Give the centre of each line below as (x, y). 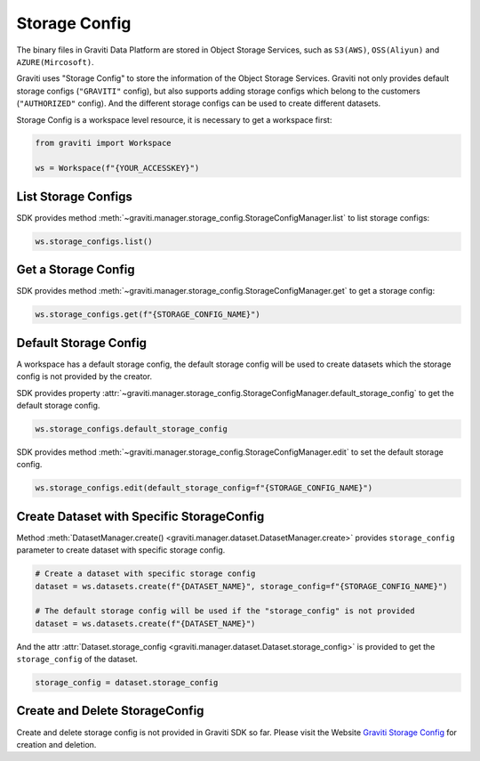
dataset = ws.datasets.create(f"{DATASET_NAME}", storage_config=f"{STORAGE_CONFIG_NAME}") (241, 586)
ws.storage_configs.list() (94, 241)
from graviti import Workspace (104, 143)
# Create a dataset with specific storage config (145, 574)
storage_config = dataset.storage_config (127, 683)
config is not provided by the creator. (84, 376)
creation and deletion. (56, 744)
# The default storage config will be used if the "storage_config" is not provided (225, 611)
